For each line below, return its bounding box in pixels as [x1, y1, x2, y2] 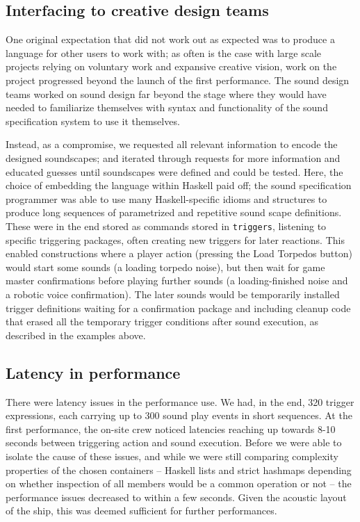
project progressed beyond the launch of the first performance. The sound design [6, 72, 350, 87]
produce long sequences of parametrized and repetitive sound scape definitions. [6, 205, 342, 220]
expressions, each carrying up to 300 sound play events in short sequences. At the [6, 408, 352, 423]
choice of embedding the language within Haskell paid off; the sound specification [6, 178, 352, 193]
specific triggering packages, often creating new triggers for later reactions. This [6, 232, 345, 247]
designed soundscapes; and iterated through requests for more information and [6, 150, 341, 165]
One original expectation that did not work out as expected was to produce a [6, 32, 335, 47]
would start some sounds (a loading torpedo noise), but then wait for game [6, 259, 325, 274]
